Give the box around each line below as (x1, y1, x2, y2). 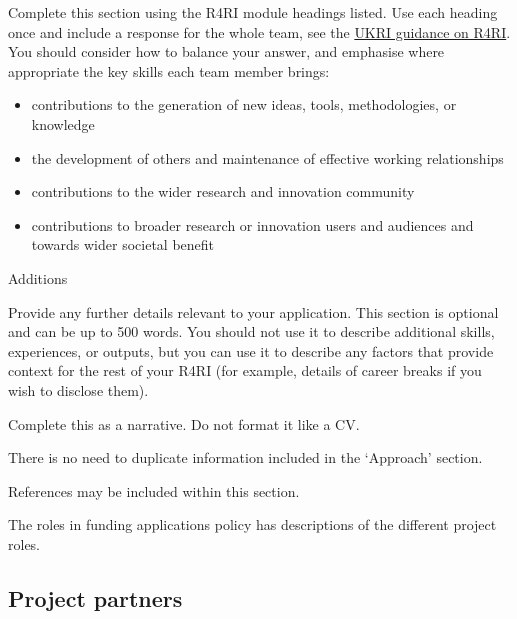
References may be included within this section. (8, 480, 300, 501)
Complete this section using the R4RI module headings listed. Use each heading (8, 2, 498, 22)
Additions (8, 267, 68, 288)
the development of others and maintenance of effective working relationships (31, 147, 504, 168)
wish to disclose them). (8, 379, 149, 400)
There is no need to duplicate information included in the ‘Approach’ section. (8, 447, 483, 468)
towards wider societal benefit (31, 234, 215, 255)
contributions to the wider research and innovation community (31, 181, 415, 202)
